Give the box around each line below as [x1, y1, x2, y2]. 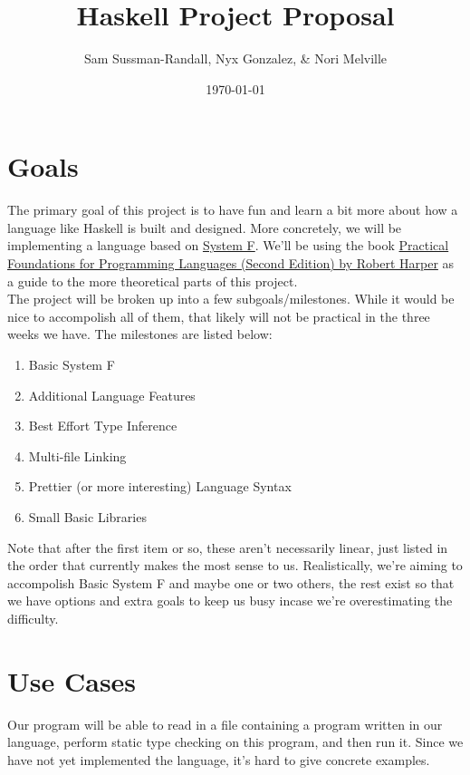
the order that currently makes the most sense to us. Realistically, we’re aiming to [7, 556, 463, 575]
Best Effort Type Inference [28, 416, 177, 435]
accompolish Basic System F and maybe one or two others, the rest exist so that [7, 573, 455, 592]
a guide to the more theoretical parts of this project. [7, 271, 298, 290]
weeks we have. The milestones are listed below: [7, 325, 273, 344]
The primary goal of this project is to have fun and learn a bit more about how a [7, 200, 458, 219]
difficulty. [7, 608, 59, 627]
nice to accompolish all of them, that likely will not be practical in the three [7, 306, 430, 325]
